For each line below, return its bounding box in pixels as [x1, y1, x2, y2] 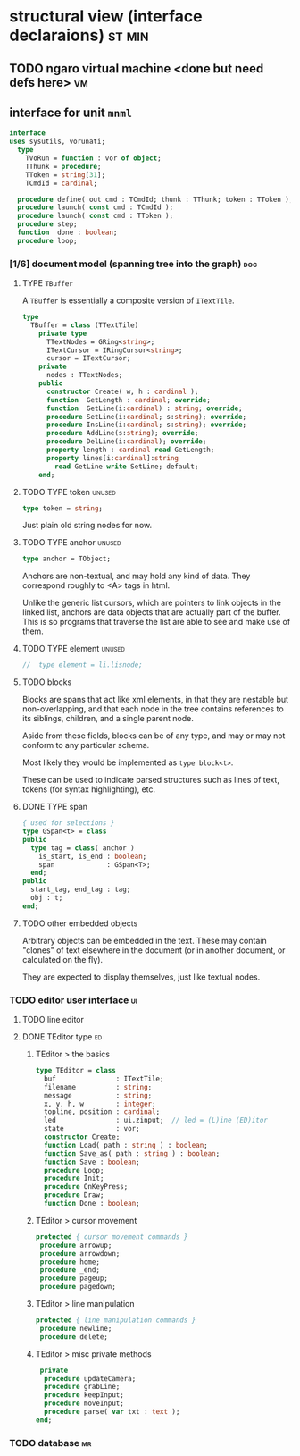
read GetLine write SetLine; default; [54, 462, 199, 471]
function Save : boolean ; [43, 1157, 140, 1166]
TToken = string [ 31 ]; [25, 170, 105, 180]
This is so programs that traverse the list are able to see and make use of [21, 617, 291, 627]
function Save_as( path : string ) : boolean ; [43, 1149, 221, 1158]
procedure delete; [39, 1332, 109, 1342]
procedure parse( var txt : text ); [43, 1408, 180, 1417]
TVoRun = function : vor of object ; [25, 154, 162, 163]
